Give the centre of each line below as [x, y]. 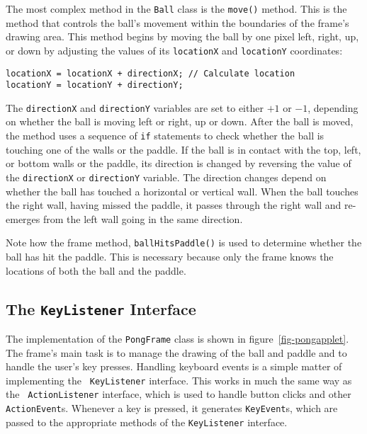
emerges [23, 218]
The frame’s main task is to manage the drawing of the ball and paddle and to [176, 352]
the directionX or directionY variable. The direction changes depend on [166, 177]
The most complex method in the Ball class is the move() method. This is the [176, 8]
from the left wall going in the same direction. [143, 218]
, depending [333, 107]
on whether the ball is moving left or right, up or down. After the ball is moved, [180, 121]
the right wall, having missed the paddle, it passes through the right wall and [174, 205]
